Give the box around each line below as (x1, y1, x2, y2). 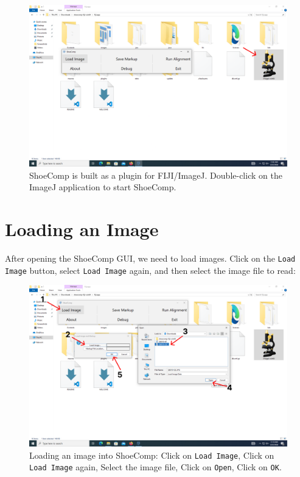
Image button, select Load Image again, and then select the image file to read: (5, 264, 296, 276)
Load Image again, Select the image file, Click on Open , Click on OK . (29, 461, 282, 473)
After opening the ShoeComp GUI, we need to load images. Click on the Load (5, 251, 296, 264)
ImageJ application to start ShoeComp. (29, 181, 176, 193)
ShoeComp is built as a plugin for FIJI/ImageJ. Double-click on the (29, 168, 282, 181)
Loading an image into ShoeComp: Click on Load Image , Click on (29, 448, 274, 461)
